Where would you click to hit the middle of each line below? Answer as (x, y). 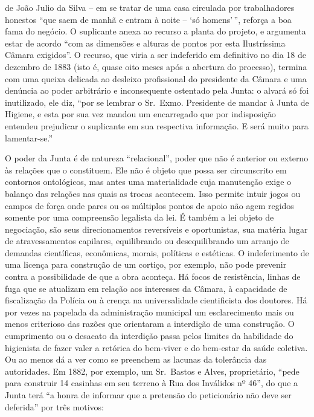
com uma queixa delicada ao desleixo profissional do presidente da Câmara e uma (156, 78)
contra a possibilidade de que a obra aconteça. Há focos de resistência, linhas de (153, 276)
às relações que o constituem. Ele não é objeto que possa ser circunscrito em (146, 170)
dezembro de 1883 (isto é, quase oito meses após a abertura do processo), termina (156, 66)
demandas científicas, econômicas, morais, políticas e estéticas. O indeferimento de (157, 252)
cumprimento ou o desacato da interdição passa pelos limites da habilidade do (149, 336)
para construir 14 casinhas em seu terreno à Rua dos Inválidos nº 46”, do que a (152, 383)
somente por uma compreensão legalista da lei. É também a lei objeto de (139, 217)
